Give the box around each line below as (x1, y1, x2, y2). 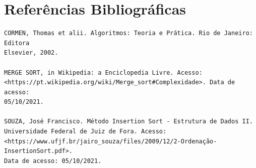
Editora (4, 39, 30, 47)
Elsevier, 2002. (4, 49, 58, 57)
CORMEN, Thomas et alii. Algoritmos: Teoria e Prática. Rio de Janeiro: (4, 30, 253, 37)
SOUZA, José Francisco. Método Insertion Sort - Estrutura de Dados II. (4, 118, 253, 125)
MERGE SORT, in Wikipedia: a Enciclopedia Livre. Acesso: (4, 69, 203, 76)
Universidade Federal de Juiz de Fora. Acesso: (4, 128, 167, 135)
